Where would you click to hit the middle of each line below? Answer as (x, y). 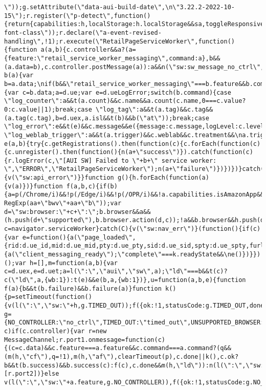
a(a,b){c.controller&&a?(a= (88, 50)
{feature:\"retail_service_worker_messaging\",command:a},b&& (112, 58)
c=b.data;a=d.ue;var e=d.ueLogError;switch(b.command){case (127, 92)
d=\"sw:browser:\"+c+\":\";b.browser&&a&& (77, 212)
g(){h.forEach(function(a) (163, 178)
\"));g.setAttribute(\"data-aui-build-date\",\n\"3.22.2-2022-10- (120, 7)
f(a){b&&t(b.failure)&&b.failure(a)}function (83, 288)
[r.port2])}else (32, 374)
